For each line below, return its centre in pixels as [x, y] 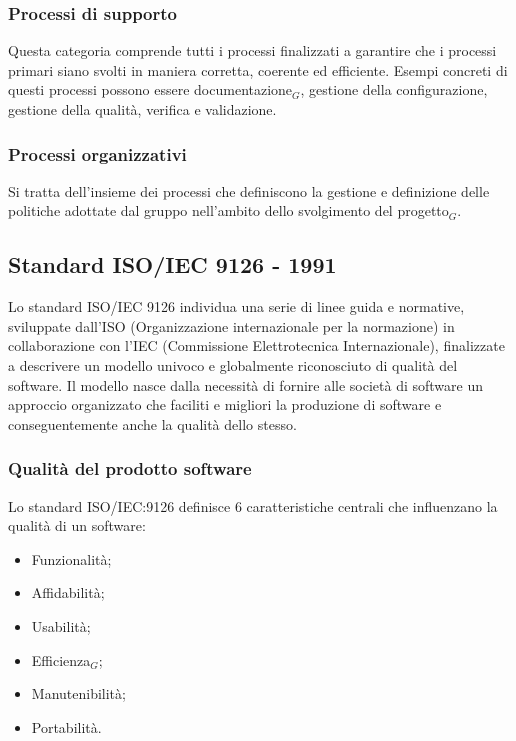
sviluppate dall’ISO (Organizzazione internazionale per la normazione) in [231, 325]
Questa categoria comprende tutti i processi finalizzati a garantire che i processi [252, 50]
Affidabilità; [68, 592]
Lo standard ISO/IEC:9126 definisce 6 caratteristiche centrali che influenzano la [253, 505]
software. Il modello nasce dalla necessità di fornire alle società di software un [246, 384]
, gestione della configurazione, [394, 89]
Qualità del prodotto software [130, 468]
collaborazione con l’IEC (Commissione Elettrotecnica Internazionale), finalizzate [256, 345]
